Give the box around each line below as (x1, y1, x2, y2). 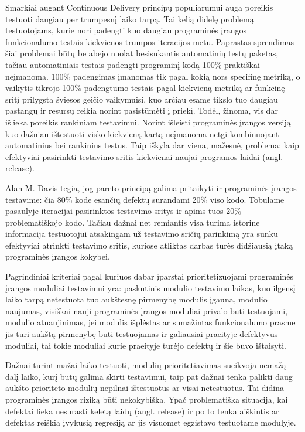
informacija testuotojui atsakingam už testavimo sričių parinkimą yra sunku (5, 227, 278, 240)
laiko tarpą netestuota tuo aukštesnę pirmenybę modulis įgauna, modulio (5, 293, 268, 305)
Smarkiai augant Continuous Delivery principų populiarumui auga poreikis (5, 1, 273, 13)
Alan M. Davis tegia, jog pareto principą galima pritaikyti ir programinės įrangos (5, 181, 297, 193)
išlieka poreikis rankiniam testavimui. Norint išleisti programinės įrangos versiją (5, 115, 291, 128)
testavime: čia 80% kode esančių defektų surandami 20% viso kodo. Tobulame (5, 193, 285, 205)
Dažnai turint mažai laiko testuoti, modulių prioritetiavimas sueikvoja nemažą (5, 359, 286, 371)
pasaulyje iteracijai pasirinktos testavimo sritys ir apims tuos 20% (5, 205, 241, 217)
